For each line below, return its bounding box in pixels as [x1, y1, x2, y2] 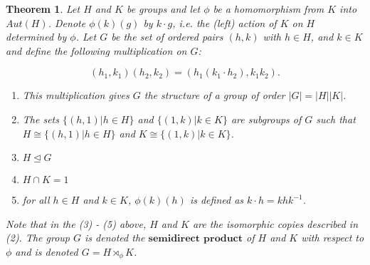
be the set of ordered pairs [111, 29, 223, 44]
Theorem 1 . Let [6, 1, 80, 16]
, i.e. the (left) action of [172, 15, 277, 30]
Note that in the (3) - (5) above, [6, 216, 147, 231]
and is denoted [15, 244, 78, 259]
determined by [6, 29, 67, 44]
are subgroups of [231, 111, 302, 126]
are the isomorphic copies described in [192, 216, 358, 231]
